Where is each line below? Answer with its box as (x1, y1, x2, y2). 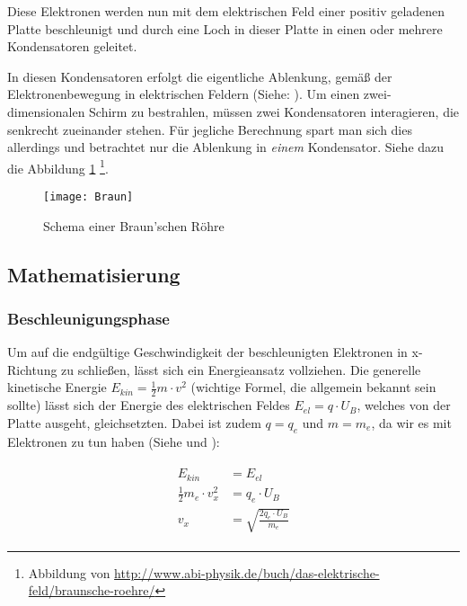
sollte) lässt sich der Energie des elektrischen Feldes (7, 396, 290, 414)
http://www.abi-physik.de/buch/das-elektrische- (114, 563, 380, 582)
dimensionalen (7, 102, 85, 120)
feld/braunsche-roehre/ (28, 581, 155, 600)
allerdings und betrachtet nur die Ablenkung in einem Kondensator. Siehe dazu (7, 138, 445, 156)
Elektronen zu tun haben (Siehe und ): (7, 432, 220, 450)
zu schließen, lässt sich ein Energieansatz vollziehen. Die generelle (61, 360, 421, 379)
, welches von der (357, 396, 451, 414)
